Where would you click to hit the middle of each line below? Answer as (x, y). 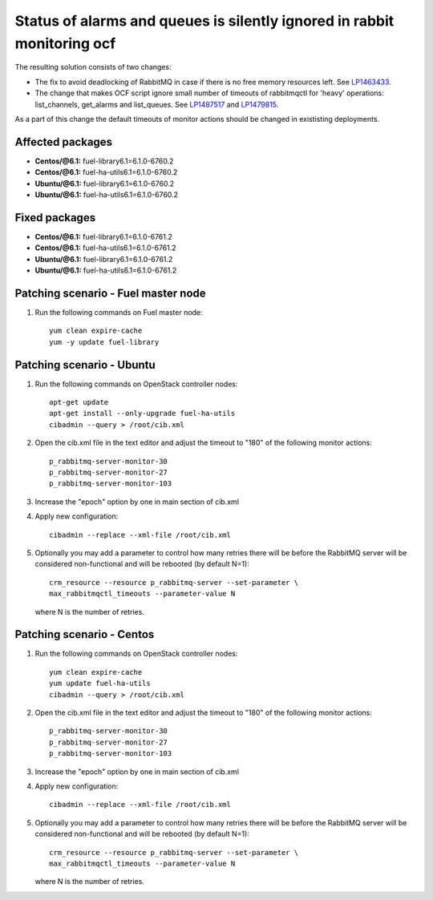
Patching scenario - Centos (85, 634)
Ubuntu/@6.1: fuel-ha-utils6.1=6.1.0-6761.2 (106, 270)
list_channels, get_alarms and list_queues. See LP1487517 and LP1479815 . (157, 104)
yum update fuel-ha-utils (100, 684)
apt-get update (79, 402)
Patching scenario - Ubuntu (85, 365)
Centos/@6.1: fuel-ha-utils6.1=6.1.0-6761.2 (105, 248)
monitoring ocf (65, 43)
